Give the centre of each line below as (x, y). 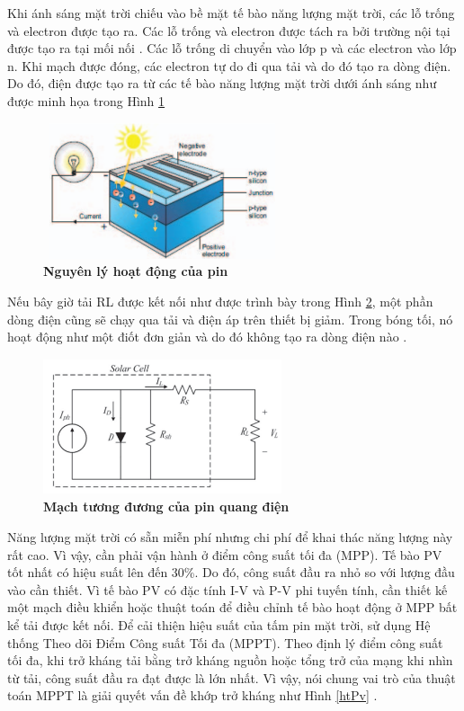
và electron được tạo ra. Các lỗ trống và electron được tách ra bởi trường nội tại (229, 30)
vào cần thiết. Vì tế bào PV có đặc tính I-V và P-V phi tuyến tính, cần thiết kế (228, 589)
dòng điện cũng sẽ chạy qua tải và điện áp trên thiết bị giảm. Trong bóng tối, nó (230, 319)
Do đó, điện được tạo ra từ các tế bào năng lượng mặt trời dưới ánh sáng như (222, 83)
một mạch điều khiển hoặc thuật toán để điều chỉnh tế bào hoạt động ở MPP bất (232, 607)
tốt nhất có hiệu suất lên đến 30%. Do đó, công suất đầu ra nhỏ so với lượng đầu (231, 572)
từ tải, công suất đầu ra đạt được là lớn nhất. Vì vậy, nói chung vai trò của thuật (232, 677)
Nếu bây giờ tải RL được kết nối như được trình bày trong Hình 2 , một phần (220, 301)
